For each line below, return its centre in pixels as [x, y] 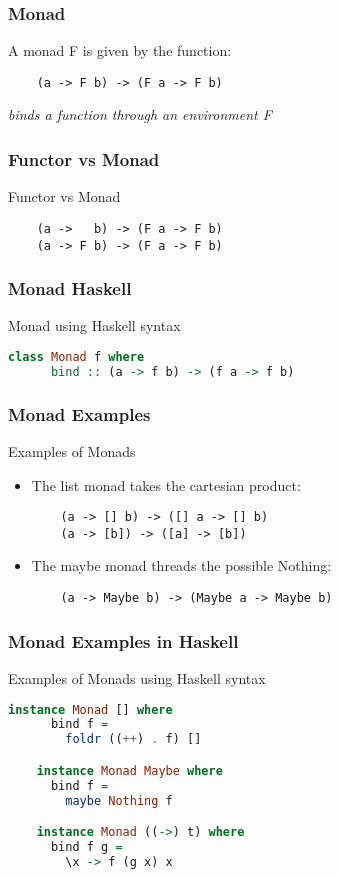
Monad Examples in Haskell [123, 640]
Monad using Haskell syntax [94, 325]
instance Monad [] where [90, 709]
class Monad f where [76, 357]
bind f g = [86, 846]
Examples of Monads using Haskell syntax [137, 677]
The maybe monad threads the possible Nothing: [181, 565]
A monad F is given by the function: [120, 50]
